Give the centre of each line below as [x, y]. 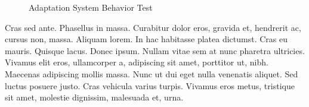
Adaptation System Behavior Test [91, 7]
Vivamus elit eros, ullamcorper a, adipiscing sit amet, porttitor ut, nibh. [137, 62]
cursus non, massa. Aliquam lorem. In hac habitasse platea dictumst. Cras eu [146, 39]
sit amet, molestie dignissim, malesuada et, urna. [94, 97]
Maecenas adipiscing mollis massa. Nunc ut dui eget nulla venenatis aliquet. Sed [152, 73]
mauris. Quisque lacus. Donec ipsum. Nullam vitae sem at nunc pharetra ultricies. [155, 50]
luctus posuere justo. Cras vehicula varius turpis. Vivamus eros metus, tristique [150, 85]
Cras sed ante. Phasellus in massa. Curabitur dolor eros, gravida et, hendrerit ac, [153, 27]
